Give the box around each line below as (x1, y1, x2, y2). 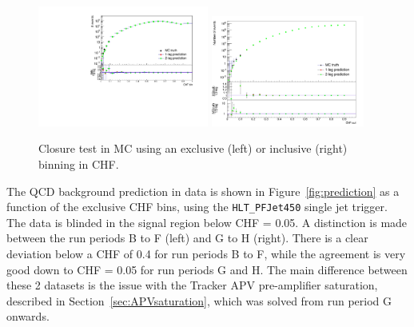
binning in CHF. (38, 156, 119, 173)
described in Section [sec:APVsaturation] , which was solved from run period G (6, 292, 392, 309)
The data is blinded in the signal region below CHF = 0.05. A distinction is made (6, 213, 408, 230)
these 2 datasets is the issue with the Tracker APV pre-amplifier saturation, (6, 277, 378, 293)
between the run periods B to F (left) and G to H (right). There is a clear (6, 229, 368, 246)
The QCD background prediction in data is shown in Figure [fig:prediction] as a (6, 182, 400, 199)
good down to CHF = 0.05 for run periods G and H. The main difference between (6, 261, 408, 277)
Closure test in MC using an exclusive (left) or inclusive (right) (38, 140, 348, 157)
